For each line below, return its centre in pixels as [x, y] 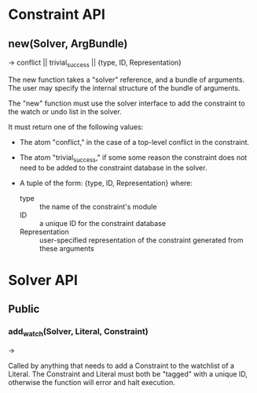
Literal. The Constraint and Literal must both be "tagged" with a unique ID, [128, 374]
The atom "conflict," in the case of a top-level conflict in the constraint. [134, 142]
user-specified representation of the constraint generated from [141, 240]
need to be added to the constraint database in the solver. [113, 168]
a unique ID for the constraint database [103, 223]
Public [24, 309]
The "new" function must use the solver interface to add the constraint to [127, 103]
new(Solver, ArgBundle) [68, 44]
